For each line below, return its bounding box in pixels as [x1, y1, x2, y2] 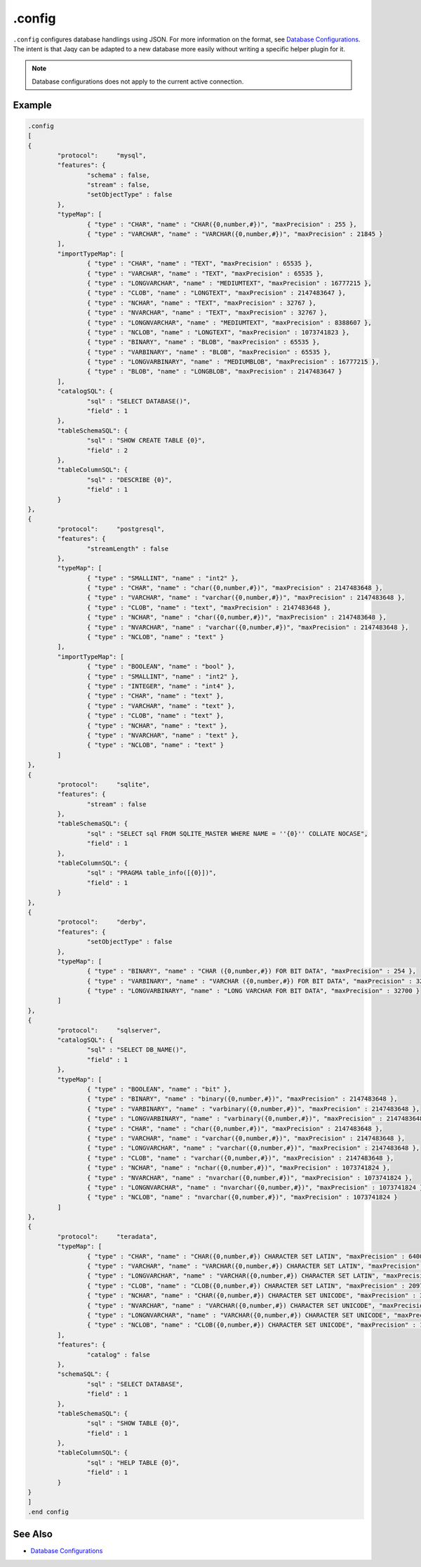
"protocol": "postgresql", [57, 525, 165, 533]
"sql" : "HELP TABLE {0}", [86, 1458, 180, 1467]
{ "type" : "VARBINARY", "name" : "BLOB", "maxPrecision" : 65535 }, [86, 348, 331, 356]
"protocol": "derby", [57, 918, 147, 926]
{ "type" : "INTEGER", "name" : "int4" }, [86, 682, 235, 690]
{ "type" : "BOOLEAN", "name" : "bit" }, [86, 1085, 232, 1093]
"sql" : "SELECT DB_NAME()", [86, 1046, 187, 1054]
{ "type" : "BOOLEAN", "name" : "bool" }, [86, 662, 235, 671]
